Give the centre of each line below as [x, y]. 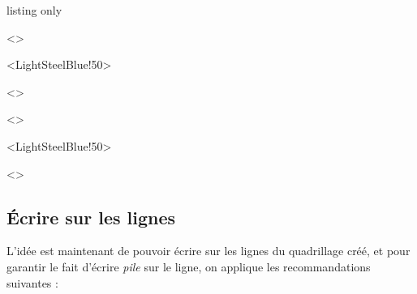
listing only [34, 10]
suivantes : [32, 282]
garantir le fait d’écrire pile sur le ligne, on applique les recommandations [189, 266]
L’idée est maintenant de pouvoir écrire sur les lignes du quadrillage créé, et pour [208, 251]
